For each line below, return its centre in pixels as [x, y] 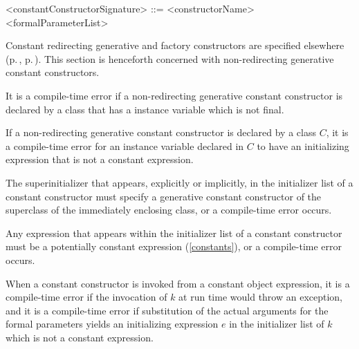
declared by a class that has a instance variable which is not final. [145, 109]
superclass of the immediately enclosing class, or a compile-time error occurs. [169, 210]
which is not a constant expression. [80, 337]
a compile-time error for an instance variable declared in [125, 145]
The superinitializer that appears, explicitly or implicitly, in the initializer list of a [179, 182]
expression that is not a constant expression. [100, 159]
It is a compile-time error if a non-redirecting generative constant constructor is [174, 95]
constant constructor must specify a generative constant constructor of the [164, 196]
